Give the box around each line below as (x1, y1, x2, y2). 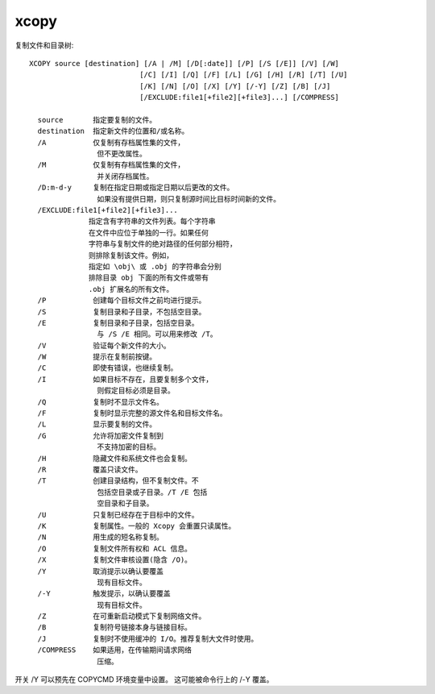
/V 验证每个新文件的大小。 (37, 341, 171, 350)
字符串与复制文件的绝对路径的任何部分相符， (89, 239, 238, 249)
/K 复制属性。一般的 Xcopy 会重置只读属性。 (37, 521, 236, 530)
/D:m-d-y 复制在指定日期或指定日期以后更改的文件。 (37, 183, 234, 193)
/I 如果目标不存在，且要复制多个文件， (37, 375, 213, 384)
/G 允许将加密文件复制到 (37, 431, 164, 440)
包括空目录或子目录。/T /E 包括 (97, 488, 208, 497)
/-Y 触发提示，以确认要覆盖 (37, 589, 171, 598)
